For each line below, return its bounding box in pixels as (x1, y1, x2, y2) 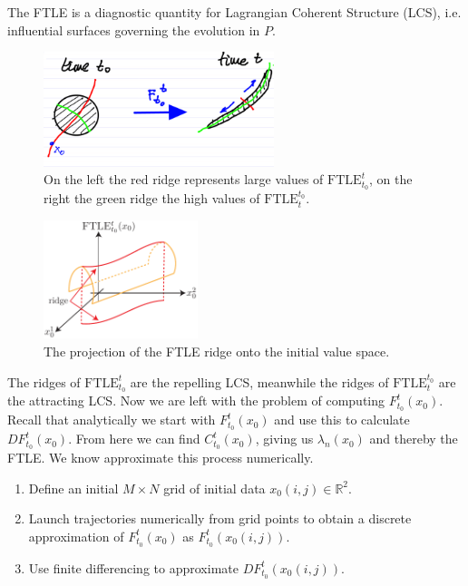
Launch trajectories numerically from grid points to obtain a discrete (28, 509, 412, 528)
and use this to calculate (274, 410, 410, 429)
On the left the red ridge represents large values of (44, 170, 324, 189)
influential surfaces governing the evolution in (7, 20, 260, 39)
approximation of (28, 526, 124, 545)
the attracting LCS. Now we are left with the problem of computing (7, 391, 385, 410)
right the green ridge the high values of (44, 189, 260, 208)
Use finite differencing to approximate (28, 558, 239, 577)
